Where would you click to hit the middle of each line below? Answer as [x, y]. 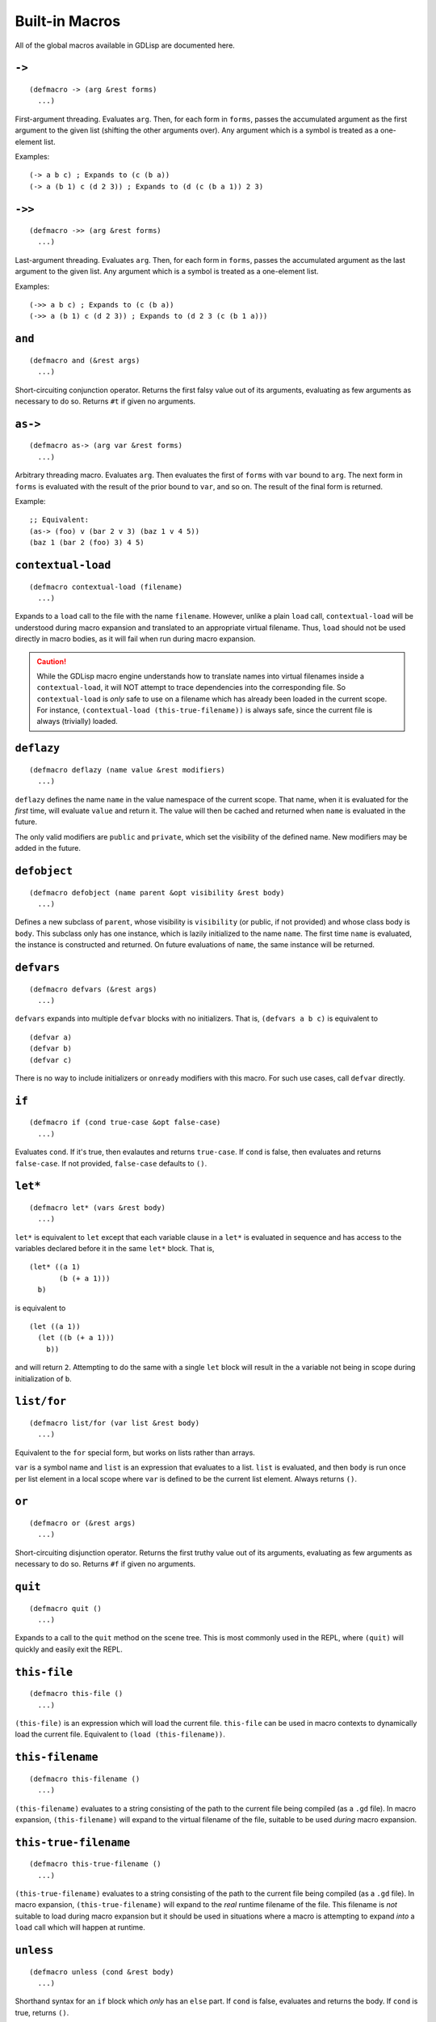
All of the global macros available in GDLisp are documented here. [125, 45]
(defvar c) [51, 1060]
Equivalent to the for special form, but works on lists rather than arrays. [135, 1453]
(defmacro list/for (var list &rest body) [115, 1423]
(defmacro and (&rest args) [85, 360]
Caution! [52, 661]
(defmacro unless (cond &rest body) [102, 1972]
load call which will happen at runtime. [80, 1927]
